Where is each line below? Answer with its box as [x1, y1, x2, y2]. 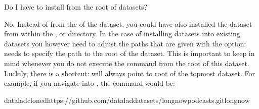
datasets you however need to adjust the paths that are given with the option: [4, 38, 246, 48]
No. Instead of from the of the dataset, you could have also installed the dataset [4, 18, 252, 29]
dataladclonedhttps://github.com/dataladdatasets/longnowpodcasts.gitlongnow [4, 94, 250, 105]
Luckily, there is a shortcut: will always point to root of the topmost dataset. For [4, 68, 255, 78]
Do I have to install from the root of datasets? [4, 2, 148, 12]
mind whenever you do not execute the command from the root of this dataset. [4, 58, 249, 68]
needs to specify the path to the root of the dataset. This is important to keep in [4, 48, 255, 59]
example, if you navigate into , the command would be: [4, 78, 175, 88]
